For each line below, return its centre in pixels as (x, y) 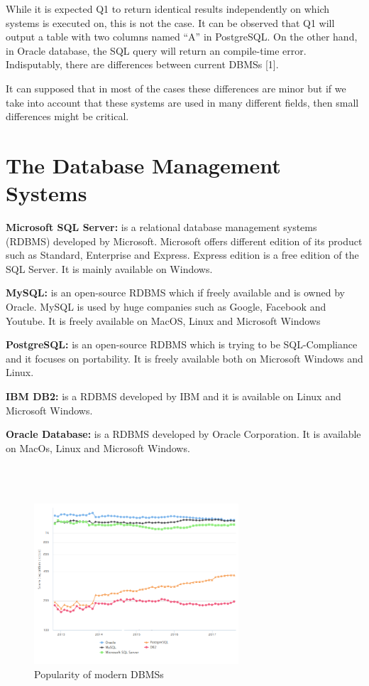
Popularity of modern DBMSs (99, 674)
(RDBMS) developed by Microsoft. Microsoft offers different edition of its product (184, 241)
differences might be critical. (67, 116)
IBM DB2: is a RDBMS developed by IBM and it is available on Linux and (174, 396)
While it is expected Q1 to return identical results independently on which (168, 9)
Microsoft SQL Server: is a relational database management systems (161, 227)
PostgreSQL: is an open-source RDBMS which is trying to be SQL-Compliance (182, 344)
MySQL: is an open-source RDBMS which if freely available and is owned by (175, 293)
